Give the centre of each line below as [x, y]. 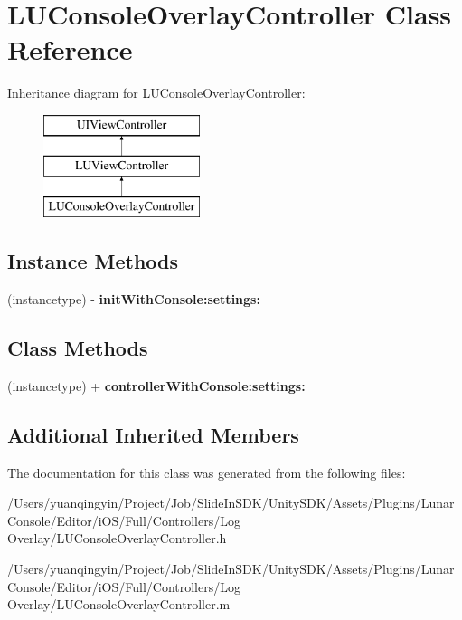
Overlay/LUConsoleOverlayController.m [119, 604]
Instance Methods [93, 261]
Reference [70, 49]
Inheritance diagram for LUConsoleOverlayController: [156, 93]
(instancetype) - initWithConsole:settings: [134, 299]
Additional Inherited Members [153, 434]
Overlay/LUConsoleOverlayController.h [117, 538]
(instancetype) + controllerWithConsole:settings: [156, 385]
